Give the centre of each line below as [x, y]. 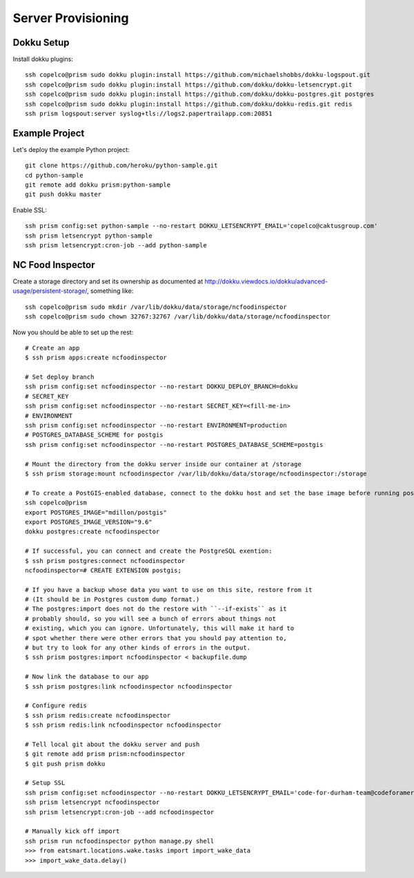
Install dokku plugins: [43, 59]
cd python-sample [54, 175]
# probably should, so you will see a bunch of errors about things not [150, 619]
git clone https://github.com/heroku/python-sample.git [121, 165]
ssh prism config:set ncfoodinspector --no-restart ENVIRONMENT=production [156, 426]
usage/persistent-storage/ [50, 291]
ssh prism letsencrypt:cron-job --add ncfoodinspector [120, 812]
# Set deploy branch [60, 377]
